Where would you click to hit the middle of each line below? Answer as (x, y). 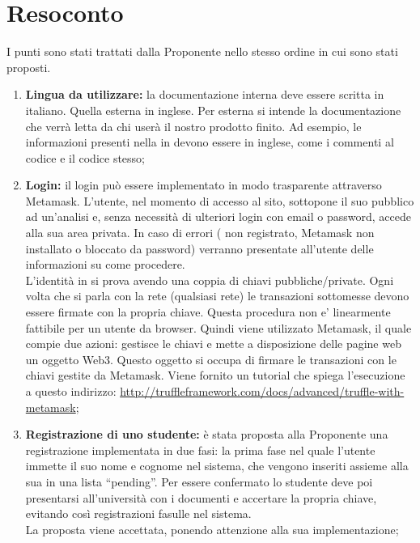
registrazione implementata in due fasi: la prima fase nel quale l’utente (200, 450)
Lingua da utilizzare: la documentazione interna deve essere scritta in (205, 94)
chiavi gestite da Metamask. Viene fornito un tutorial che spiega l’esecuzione (215, 375)
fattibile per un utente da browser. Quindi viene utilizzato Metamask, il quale (218, 327)
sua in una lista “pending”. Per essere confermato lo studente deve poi (199, 481)
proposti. (29, 67)
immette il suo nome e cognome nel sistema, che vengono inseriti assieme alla (217, 466)
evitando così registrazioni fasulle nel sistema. (138, 513)
